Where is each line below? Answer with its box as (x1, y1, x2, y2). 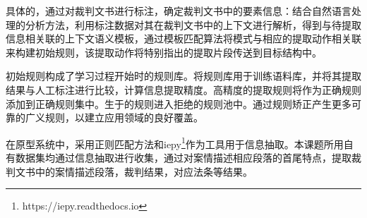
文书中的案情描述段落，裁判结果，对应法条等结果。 (15, 164, 253, 178)
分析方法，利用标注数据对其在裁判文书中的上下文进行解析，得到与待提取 (25, 17, 361, 32)
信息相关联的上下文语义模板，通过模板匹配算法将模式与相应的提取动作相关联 (6, 31, 361, 46)
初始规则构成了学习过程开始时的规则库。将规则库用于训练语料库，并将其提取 (6, 68, 361, 83)
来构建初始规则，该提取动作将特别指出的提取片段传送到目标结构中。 (6, 44, 322, 59)
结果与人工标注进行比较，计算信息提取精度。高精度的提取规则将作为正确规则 (6, 82, 361, 97)
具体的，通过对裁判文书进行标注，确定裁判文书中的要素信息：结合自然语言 (6, 4, 351, 18)
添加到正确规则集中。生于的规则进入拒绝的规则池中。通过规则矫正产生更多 (6, 96, 351, 111)
